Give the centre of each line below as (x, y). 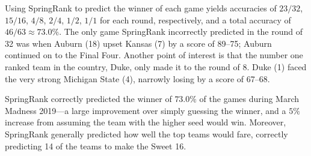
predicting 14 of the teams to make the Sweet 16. (96, 145)
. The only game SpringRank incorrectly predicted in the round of (181, 31)
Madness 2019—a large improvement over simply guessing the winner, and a (146, 110)
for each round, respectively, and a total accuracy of (195, 19)
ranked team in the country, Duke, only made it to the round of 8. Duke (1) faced (156, 66)
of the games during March (249, 99)
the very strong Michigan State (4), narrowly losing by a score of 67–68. (137, 78)
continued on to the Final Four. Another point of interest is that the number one (154, 55)
